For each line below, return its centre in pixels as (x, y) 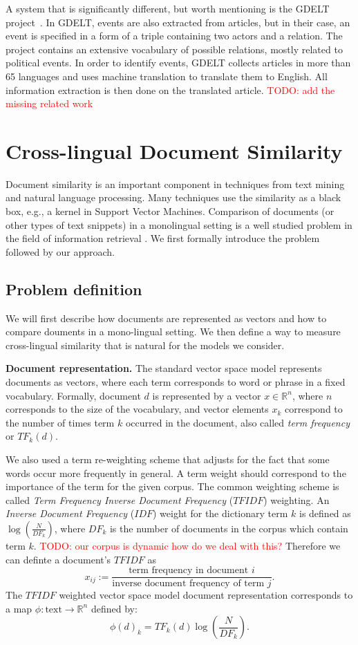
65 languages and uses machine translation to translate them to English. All (167, 76)
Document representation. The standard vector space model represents (164, 368)
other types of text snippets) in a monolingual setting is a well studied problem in (179, 224)
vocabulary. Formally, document (73, 395)
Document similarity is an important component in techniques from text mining (175, 184)
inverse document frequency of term (188, 584)
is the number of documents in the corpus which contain (229, 528)
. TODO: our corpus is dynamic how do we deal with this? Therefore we (187, 545)
